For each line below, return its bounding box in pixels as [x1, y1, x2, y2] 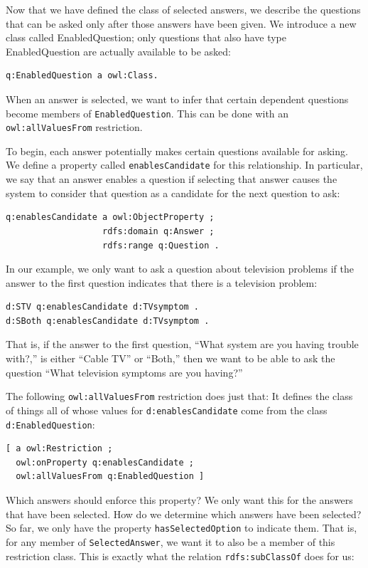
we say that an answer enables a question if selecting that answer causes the [6, 172, 337, 186]
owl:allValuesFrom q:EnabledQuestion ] [16, 471, 205, 482]
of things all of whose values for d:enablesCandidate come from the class [6, 402, 328, 417]
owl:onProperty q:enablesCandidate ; [16, 457, 194, 468]
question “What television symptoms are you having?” [6, 364, 243, 379]
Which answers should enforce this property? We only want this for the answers [6, 493, 353, 507]
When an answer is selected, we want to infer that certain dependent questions [6, 91, 349, 106]
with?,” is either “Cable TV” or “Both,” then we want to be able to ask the [6, 351, 335, 366]
